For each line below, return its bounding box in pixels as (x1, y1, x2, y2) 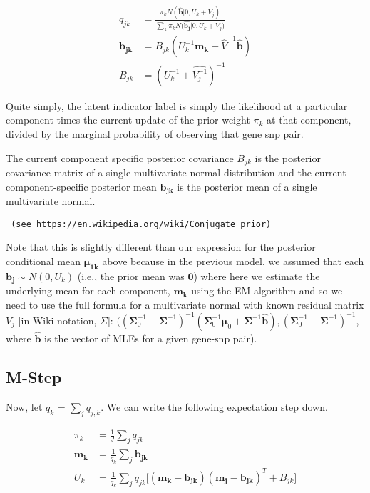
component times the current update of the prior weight (6, 112, 250, 127)
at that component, (267, 112, 351, 127)
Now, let (6, 399, 43, 414)
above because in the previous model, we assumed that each (102, 253, 364, 268)
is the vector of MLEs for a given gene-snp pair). (44, 331, 257, 346)
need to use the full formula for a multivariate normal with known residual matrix (6, 297, 364, 312)
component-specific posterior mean (6, 179, 157, 194)
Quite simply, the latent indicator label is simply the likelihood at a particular (6, 98, 348, 113)
